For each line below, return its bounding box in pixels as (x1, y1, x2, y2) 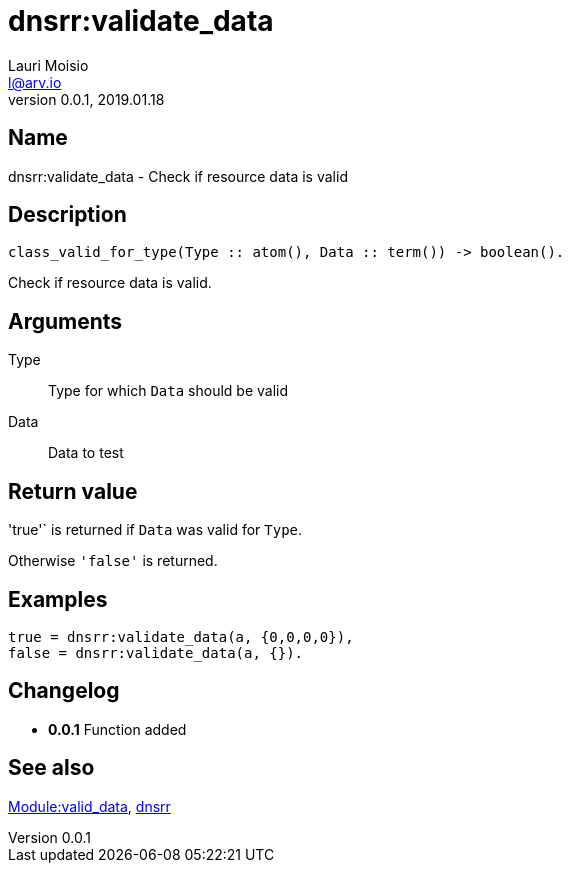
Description (8, 202, 127, 228)
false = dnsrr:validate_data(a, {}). (8, 644, 304, 661)
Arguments (8, 308, 123, 334)
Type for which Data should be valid (48, 382, 289, 400)
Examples (8, 586, 108, 612)
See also (8, 755, 95, 781)
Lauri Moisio (8, 56, 89, 74)
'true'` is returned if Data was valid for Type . (8, 521, 303, 539)
